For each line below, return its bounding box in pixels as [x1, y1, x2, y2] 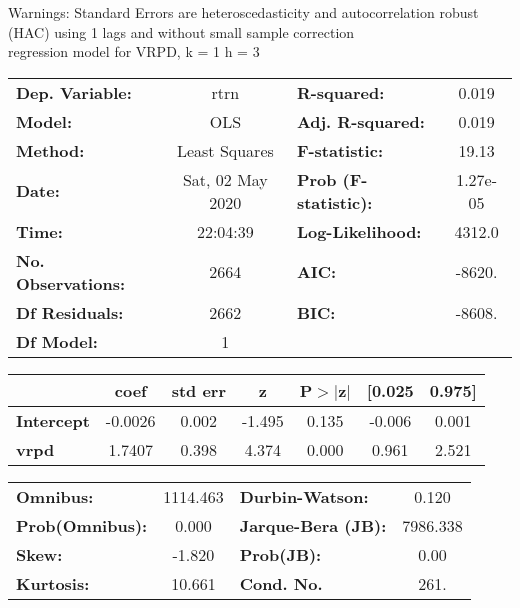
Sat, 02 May [182, 167, 268, 191]
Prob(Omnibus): [16, 513, 148, 537]
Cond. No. [239, 571, 323, 595]
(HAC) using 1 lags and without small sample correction [8, 21, 355, 42]
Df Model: [16, 329, 98, 353]
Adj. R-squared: [296, 109, 425, 133]
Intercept [16, 408, 90, 432]
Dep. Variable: [16, 80, 132, 104]
